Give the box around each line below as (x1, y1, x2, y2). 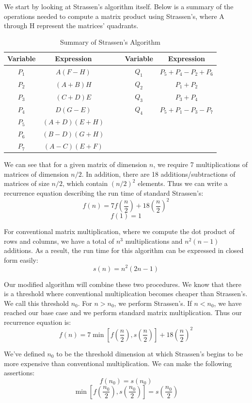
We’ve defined (4, 348, 45, 358)
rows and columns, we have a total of (4, 235, 114, 246)
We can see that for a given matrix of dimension (4, 159, 147, 169)
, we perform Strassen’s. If (114, 298, 192, 308)
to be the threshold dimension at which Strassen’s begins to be (56, 348, 243, 358)
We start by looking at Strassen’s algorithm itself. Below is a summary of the (4, 1, 234, 11)
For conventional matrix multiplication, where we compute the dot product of (4, 226, 235, 236)
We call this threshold (4, 298, 69, 308)
